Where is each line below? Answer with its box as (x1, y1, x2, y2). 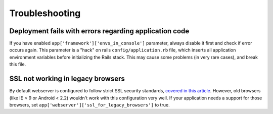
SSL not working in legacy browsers (9, 75, 125, 83)
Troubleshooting (9, 8, 81, 19)
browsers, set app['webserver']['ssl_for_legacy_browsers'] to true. (9, 101, 170, 108)
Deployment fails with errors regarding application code (9, 27, 190, 35)
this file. (9, 61, 26, 68)
